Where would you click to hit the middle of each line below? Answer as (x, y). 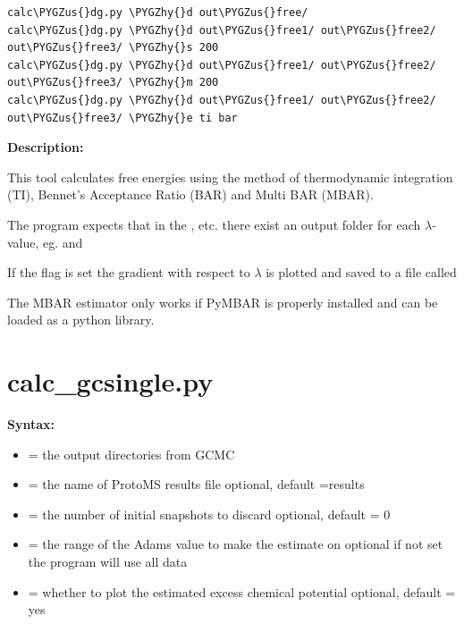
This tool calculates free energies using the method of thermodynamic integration (230, 177)
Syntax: (31, 424)
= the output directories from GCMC (131, 454)
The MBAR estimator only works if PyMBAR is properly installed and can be (223, 302)
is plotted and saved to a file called (361, 272)
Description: (46, 147)
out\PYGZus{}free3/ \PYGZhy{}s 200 (113, 48)
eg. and (63, 242)
